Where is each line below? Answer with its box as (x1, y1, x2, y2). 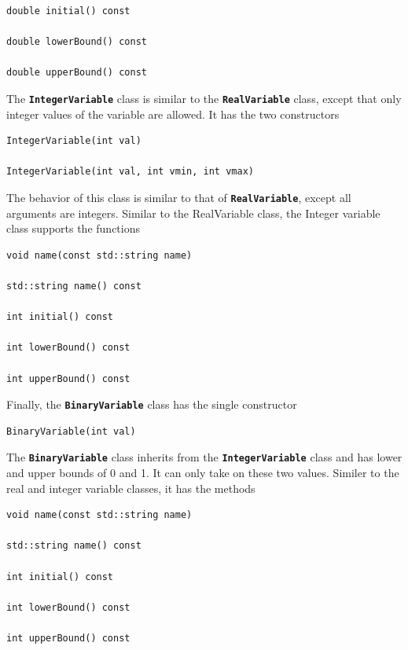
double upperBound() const (6, 67, 147, 79)
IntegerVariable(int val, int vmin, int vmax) (6, 166, 254, 178)
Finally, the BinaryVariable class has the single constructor (6, 396, 297, 413)
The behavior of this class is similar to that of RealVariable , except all (6, 189, 351, 205)
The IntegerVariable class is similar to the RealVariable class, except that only (6, 90, 402, 106)
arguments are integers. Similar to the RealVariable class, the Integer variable (6, 204, 380, 221)
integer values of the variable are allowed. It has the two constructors (6, 105, 340, 122)
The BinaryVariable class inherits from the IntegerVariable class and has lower (6, 449, 402, 465)
